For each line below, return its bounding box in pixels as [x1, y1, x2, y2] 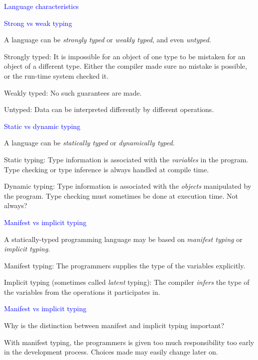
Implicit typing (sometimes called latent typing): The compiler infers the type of [4, 277, 250, 287]
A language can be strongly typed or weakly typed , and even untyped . [4, 34, 211, 45]
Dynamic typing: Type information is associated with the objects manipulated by [4, 181, 252, 191]
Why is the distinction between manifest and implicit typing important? [4, 320, 225, 331]
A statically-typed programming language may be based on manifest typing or [4, 234, 243, 244]
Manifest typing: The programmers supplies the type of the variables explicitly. [4, 260, 246, 270]
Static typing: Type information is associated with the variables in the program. [4, 154, 249, 164]
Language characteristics [4, 1, 79, 11]
